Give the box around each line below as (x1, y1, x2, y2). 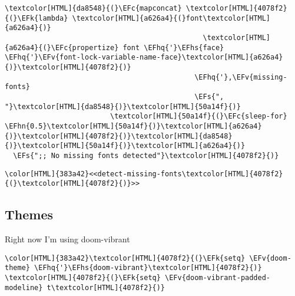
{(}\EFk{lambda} (5, 14, 68, 22)
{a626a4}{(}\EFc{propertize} (5, 43, 119, 52)
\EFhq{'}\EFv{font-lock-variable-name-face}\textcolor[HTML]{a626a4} (5, 53, 283, 62)
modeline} (5, 283, 43, 292)
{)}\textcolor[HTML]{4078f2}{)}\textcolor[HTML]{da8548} (5, 131, 233, 140)
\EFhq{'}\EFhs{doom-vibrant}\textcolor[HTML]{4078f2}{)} (34, 264, 262, 272)
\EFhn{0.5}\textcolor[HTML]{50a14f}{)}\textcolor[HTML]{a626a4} (5, 121, 262, 130)
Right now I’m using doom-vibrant (5, 233, 130, 245)
